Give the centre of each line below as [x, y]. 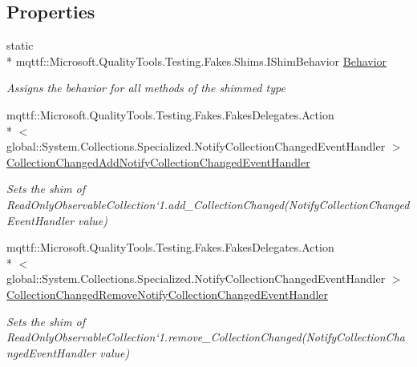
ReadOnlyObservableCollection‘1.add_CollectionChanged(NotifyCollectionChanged [208, 204]
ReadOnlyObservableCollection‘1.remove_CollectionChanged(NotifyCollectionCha [206, 337]
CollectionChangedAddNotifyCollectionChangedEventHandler [158, 161]
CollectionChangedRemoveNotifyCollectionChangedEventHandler [168, 294]
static [20, 45]
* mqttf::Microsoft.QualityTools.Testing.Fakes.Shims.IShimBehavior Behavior [197, 60]
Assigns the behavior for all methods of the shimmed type [146, 88]
